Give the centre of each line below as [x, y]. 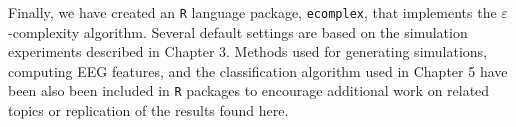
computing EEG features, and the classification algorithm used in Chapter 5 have [258, 70]
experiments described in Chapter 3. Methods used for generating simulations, [248, 51]
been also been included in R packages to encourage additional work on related [249, 90]
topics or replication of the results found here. [148, 110]
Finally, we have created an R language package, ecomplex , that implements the [252, 12]
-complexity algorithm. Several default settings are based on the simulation [238, 31]
